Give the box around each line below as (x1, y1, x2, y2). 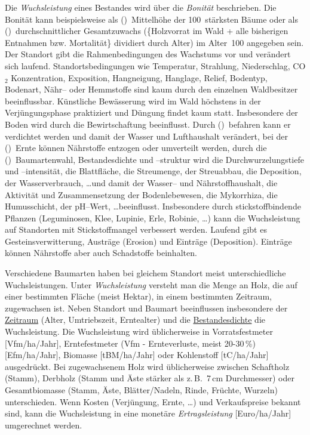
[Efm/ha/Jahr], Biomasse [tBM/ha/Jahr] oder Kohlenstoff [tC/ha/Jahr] (5, 348, 269, 361)
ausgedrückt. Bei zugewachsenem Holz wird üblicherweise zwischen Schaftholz (5, 360, 290, 372)
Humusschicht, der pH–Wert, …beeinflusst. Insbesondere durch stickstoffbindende (5, 200, 301, 212)
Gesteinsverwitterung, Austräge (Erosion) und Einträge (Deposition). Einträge (5, 235, 292, 247)
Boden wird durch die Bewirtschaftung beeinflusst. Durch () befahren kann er (5, 118, 291, 130)
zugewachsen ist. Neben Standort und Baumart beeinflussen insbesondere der (5, 301, 288, 314)
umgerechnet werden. (5, 418, 82, 431)
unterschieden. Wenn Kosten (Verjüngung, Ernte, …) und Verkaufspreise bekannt (5, 395, 301, 408)
